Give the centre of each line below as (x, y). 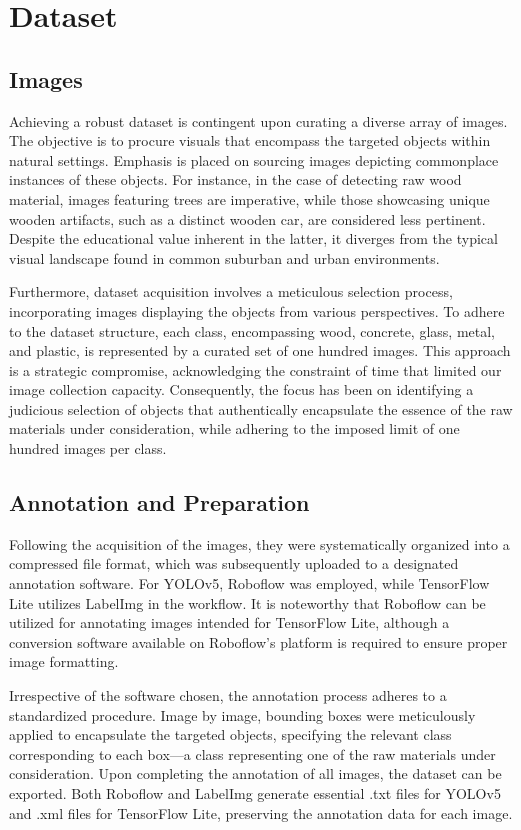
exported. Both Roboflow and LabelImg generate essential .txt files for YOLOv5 (255, 793)
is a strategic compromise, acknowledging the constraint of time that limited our (255, 369)
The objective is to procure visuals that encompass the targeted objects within (250, 140)
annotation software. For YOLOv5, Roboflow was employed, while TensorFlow (249, 583)
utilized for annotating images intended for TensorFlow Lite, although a (229, 622)
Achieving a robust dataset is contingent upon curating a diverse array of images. (258, 120)
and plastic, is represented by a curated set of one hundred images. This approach (260, 350)
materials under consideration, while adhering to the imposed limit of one (234, 428)
